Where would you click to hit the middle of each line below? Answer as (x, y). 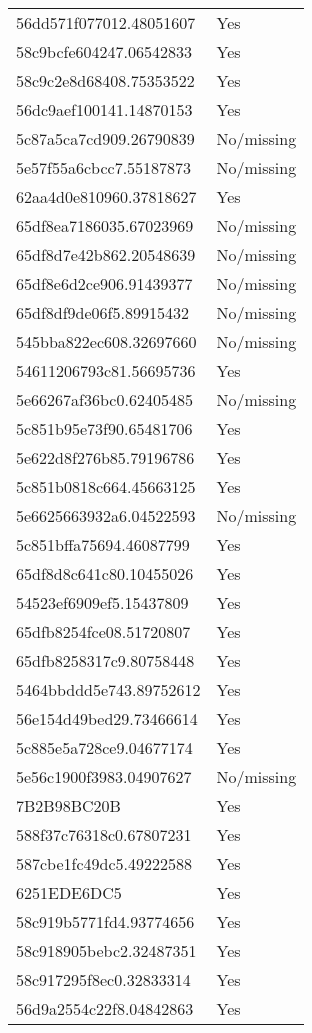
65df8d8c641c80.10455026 (105, 573)
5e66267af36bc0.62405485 (104, 399)
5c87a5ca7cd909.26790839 (105, 138)
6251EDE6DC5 (69, 892)
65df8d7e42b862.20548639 (106, 254)
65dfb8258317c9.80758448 (105, 660)
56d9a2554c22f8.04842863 (105, 1008)
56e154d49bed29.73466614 (107, 718)
